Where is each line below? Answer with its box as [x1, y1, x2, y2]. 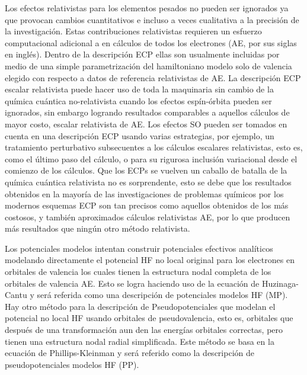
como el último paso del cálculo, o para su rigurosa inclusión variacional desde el [5, 152, 298, 165]
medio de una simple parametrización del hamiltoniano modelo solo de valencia [5, 59, 292, 72]
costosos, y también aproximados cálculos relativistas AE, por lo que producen [5, 210, 290, 223]
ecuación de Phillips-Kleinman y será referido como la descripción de [5, 347, 254, 359]
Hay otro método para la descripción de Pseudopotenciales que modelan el [5, 300, 276, 312]
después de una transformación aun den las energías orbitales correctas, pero [5, 323, 283, 336]
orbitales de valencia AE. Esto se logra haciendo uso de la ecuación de [5, 277, 260, 289]
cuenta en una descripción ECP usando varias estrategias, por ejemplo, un [5, 129, 274, 142]
